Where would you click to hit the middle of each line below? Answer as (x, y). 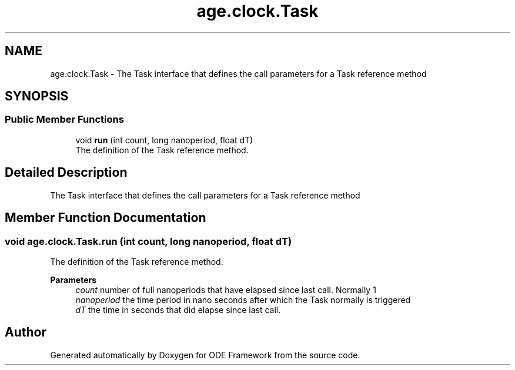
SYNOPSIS (37, 96)
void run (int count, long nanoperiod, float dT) (164, 140)
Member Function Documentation (106, 218)
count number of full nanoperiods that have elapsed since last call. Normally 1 (226, 290)
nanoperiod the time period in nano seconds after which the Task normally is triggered (243, 300)
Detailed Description (66, 173)
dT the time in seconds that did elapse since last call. (178, 310)
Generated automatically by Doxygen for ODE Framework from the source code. (205, 355)
